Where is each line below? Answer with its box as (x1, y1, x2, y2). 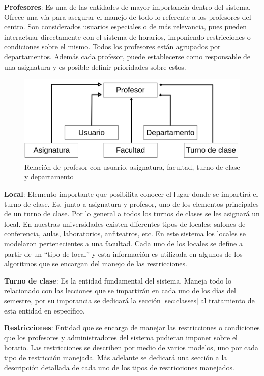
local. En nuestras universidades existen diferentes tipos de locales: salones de (4, 218, 246, 229)
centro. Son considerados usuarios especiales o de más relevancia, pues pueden (4, 21, 247, 32)
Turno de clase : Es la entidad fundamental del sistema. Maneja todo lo (4, 275, 231, 286)
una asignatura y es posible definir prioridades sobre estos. (4, 61, 186, 72)
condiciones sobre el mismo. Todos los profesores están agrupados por (4, 41, 221, 52)
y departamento (24, 171, 74, 182)
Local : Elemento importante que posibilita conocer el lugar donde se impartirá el (4, 189, 258, 199)
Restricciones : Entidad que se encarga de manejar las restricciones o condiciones (4, 322, 260, 333)
